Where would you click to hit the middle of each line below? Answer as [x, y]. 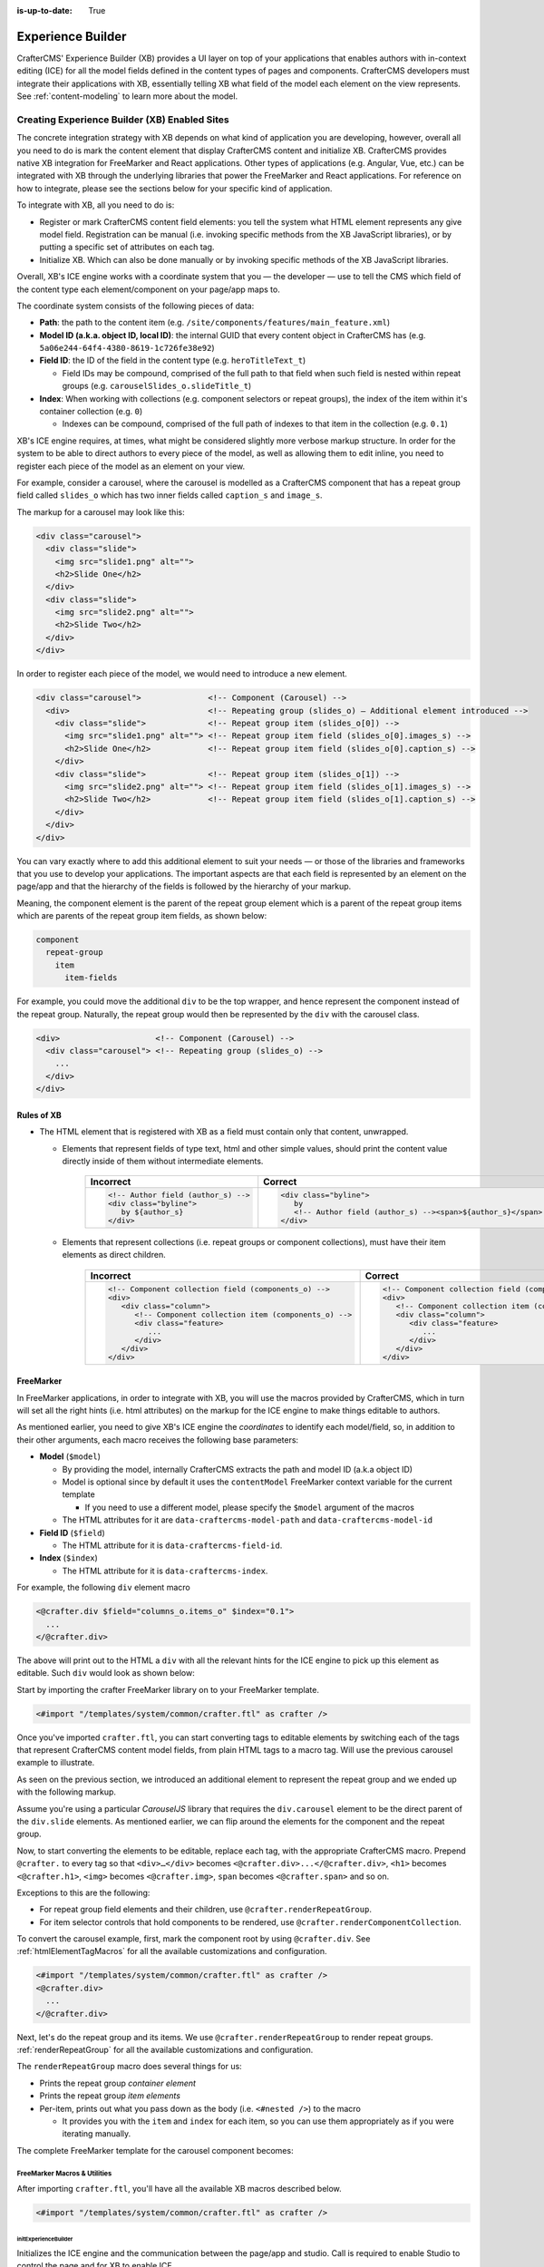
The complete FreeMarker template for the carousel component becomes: [155, 2150]
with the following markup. [67, 1792]
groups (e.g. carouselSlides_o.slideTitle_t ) [157, 386]
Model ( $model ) [70, 1456]
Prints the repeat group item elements [110, 2096]
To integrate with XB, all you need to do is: [96, 205]
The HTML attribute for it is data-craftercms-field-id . [172, 1545]
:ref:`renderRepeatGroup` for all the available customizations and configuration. [165, 2050]
